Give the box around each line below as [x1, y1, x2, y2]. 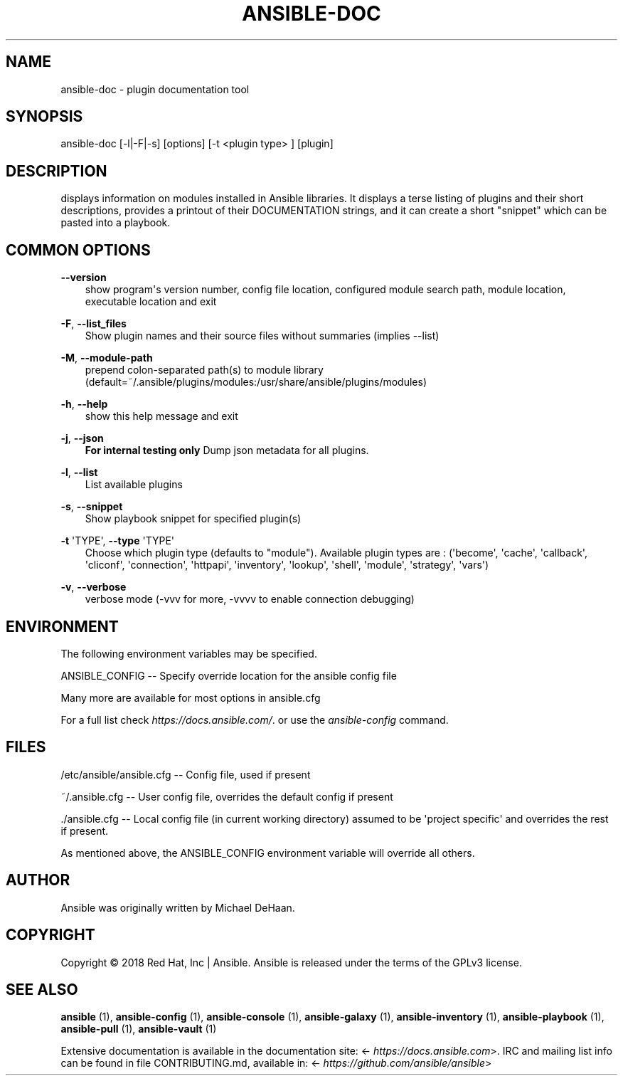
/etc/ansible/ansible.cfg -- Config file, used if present [60, 768, 311, 781]
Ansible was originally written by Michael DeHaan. [60, 901, 295, 914]
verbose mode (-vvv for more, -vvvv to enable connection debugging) [85, 593, 415, 606]
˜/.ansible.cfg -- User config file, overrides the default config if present [60, 790, 393, 803]
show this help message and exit [85, 410, 238, 423]
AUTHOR [6, 871, 70, 890]
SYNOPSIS [6, 107, 83, 126]
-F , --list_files [60, 317, 127, 330]
